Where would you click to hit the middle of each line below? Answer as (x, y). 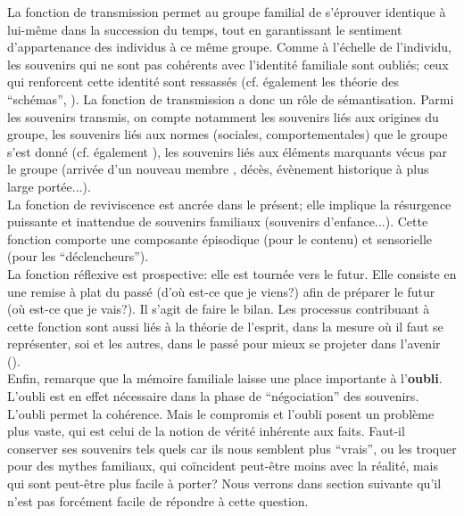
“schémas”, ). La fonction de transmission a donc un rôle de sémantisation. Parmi (231, 98)
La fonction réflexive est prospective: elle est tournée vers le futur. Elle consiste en (232, 273)
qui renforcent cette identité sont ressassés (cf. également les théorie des (203, 82)
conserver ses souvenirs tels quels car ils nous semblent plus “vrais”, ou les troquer (232, 448)
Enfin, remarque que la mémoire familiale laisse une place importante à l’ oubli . (225, 378)
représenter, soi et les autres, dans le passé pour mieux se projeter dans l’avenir (224, 344)
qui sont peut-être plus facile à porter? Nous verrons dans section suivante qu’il (224, 483)
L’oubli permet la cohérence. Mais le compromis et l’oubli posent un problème (221, 413)
